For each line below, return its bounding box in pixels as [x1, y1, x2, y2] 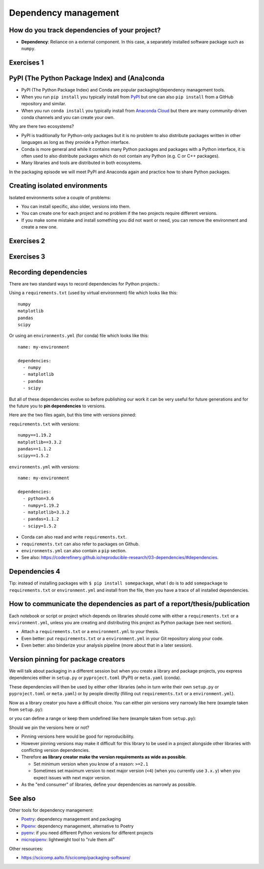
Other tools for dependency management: [9, 807, 94, 813]
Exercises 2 [9, 236, 45, 245]
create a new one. [21, 224, 58, 230]
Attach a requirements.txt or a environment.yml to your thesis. [21, 629, 159, 634]
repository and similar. [21, 101, 66, 107]
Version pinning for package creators [9, 655, 126, 663]
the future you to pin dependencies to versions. [9, 403, 106, 409]
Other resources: [9, 846, 44, 851]
